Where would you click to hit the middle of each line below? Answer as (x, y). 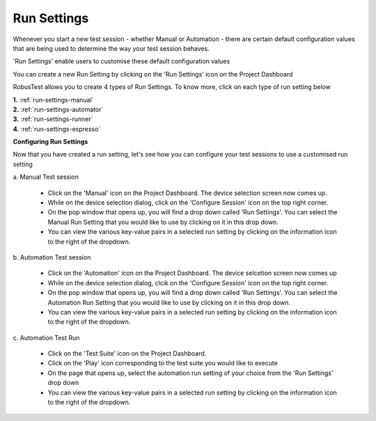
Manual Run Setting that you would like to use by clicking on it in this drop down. (163, 222)
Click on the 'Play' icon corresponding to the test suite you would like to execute (163, 363)
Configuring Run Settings (50, 142)
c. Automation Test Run (46, 337)
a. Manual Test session (46, 177)
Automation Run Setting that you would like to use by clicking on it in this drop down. (169, 302)
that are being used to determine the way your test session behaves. (111, 48)
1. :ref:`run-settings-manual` (53, 100)
